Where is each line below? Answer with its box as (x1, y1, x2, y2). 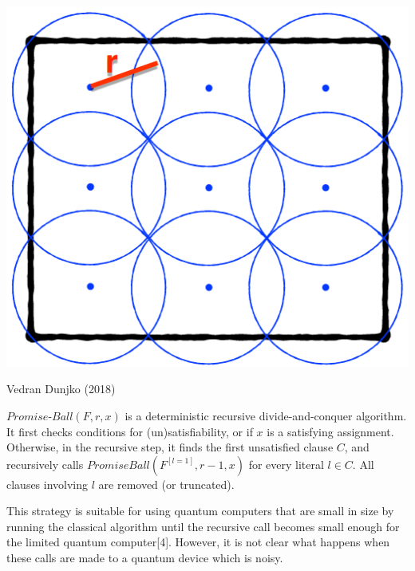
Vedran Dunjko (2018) (6, 380, 116, 397)
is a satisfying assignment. (267, 423, 394, 439)
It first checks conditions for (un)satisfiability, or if (6, 423, 253, 439)
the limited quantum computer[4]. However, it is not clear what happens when (6, 534, 390, 550)
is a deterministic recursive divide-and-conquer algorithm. (125, 407, 407, 423)
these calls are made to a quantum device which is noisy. (6, 549, 283, 566)
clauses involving (6, 475, 89, 492)
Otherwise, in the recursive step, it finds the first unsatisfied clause (6, 439, 334, 455)
